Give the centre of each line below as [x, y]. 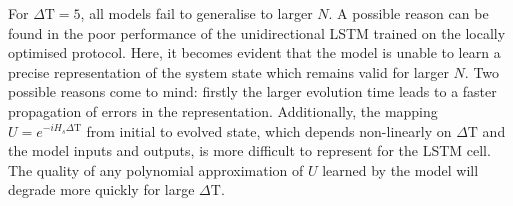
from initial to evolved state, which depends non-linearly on [269, 130]
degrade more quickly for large [101, 189]
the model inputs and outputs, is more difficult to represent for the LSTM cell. [249, 150]
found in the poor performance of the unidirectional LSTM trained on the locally [257, 32]
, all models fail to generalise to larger [196, 13]
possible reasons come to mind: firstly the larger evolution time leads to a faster [252, 91]
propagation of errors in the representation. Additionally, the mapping [223, 110]
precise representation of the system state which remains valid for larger [228, 71]
